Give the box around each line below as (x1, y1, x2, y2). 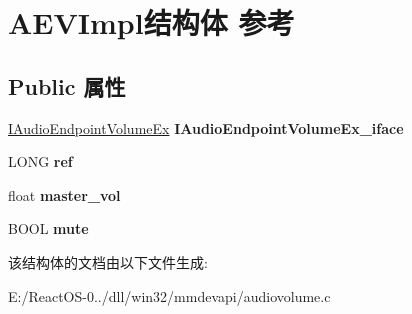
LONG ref (8, 151, 73, 172)
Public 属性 (8, 70, 126, 101)
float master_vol (8, 184, 121, 205)
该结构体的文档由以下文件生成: (8, 251, 208, 272)
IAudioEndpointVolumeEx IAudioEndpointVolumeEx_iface (8, 117, 404, 138)
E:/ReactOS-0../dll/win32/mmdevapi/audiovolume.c (8, 285, 331, 306)
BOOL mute (8, 218, 89, 239)
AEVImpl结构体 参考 (8, 2, 295, 43)
